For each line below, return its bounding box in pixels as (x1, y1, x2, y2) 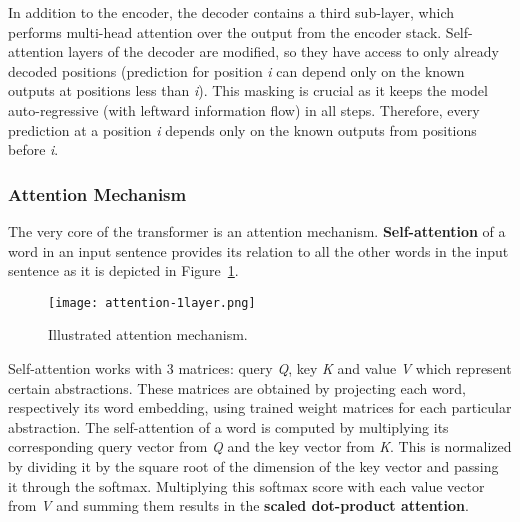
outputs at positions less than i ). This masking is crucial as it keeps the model (8, 80, 488, 101)
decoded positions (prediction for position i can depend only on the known (8, 60, 465, 81)
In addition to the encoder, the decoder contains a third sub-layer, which (8, 2, 454, 22)
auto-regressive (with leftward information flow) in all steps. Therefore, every (8, 99, 480, 120)
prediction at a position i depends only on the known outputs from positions (8, 119, 477, 140)
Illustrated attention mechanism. (48, 324, 248, 345)
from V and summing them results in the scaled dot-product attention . (8, 495, 469, 516)
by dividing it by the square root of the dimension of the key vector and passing (8, 455, 499, 476)
